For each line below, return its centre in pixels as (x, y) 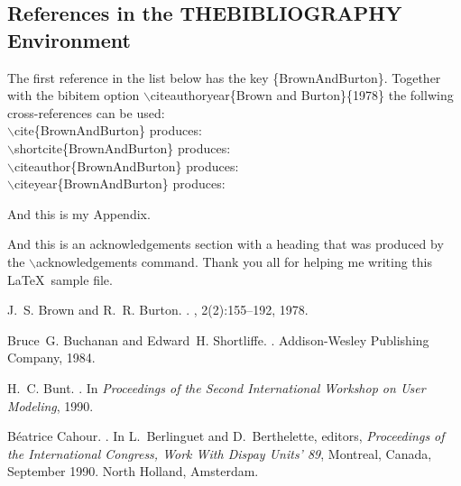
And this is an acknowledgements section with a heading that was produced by (226, 244)
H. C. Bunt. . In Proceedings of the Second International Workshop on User (217, 387)
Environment (69, 39)
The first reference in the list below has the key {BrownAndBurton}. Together (224, 77)
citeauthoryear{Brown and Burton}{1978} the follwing (302, 95)
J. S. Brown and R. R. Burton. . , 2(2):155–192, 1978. (158, 310)
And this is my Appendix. (79, 213)
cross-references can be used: (86, 112)
